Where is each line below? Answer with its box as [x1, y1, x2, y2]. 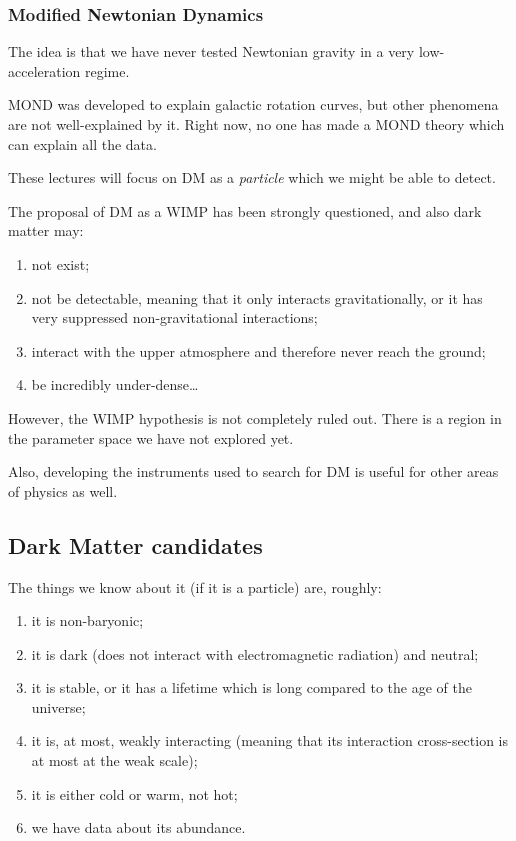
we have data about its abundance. [31, 817, 246, 838]
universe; [31, 696, 86, 717]
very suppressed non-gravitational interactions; [31, 307, 318, 328]
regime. [85, 60, 130, 81]
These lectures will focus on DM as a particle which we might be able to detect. [8, 167, 496, 188]
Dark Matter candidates [8, 529, 263, 560]
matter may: [8, 220, 84, 241]
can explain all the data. [8, 133, 157, 154]
